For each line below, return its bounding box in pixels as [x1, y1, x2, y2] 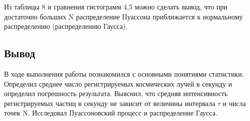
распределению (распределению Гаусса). [4, 21, 128, 31]
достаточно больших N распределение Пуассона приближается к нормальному [4, 11, 243, 21]
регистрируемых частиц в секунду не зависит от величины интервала [4, 98, 215, 108]
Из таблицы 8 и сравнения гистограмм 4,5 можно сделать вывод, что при [4, 1, 227, 11]
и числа [222, 98, 246, 108]
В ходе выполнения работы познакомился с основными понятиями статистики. [4, 68, 244, 79]
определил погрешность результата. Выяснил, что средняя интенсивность [4, 88, 228, 99]
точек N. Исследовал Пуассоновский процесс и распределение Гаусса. [4, 108, 217, 118]
